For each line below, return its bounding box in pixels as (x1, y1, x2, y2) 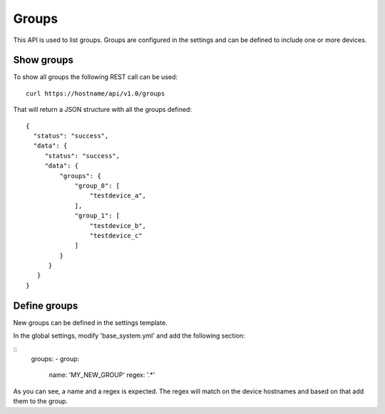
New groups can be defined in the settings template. (13, 318, 168, 327)
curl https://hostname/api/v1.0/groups (26, 89, 165, 98)
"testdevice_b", (89, 222, 146, 229)
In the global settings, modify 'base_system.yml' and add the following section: (13, 331, 245, 340)
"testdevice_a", (89, 192, 146, 200)
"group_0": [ (74, 182, 120, 190)
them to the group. (13, 397, 68, 405)
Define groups (13, 299, 78, 311)
